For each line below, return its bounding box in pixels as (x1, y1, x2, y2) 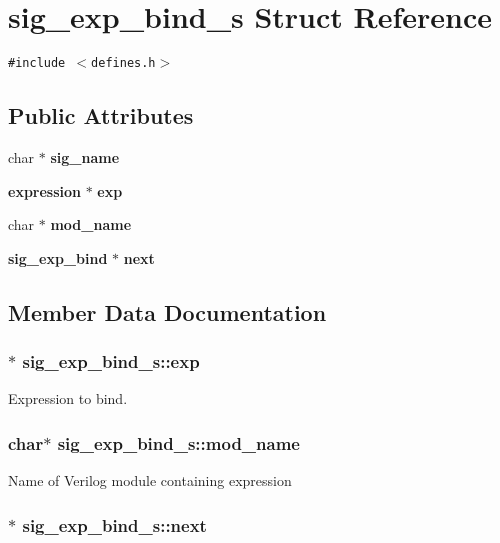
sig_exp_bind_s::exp (22, 349, 200, 374)
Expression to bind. (8, 388, 128, 409)
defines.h (91, 56, 156, 71)
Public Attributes (8, 100, 194, 131)
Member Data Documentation (8, 296, 327, 327)
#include (8, 56, 66, 71)
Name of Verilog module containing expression (8, 470, 292, 491)
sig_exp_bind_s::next (22, 512, 207, 537)
